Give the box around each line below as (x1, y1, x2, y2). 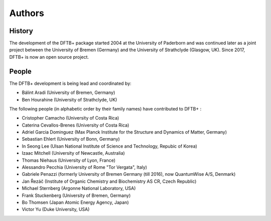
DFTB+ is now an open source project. (9, 54, 89, 60)
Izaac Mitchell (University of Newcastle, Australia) (22, 150, 125, 156)
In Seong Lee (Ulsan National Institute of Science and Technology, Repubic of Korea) (22, 143, 198, 149)
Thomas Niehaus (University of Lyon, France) (22, 157, 115, 163)
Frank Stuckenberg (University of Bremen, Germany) (22, 192, 131, 198)
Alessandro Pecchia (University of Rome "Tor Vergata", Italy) (22, 164, 148, 170)
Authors (9, 8, 45, 19)
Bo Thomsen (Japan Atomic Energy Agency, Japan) (22, 199, 129, 205)
